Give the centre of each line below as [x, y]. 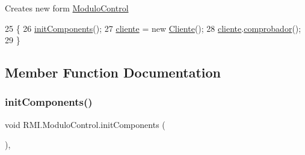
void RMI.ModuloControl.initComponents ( [85, 124]
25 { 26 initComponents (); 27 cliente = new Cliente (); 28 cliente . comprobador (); [153, 28]
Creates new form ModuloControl [67, 8]
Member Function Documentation [113, 72]
